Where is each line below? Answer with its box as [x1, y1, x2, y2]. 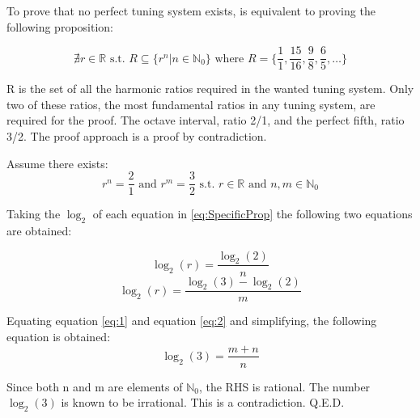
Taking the [6, 205, 61, 222]
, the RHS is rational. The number [198, 378, 371, 395]
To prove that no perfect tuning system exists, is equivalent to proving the [6, 2, 375, 19]
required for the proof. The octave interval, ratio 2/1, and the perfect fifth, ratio [6, 112, 405, 129]
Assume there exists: [6, 154, 108, 171]
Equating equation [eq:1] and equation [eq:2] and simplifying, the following [6, 312, 377, 329]
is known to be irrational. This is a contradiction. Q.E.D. [61, 394, 345, 411]
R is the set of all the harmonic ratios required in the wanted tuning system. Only [6, 80, 414, 97]
